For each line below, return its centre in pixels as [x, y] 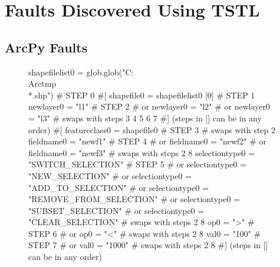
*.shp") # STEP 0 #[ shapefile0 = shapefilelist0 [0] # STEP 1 [142, 95]
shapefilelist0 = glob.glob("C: [81, 72]
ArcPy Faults [46, 47]
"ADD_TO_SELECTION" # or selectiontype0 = [118, 187]
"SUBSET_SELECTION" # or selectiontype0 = [116, 210]
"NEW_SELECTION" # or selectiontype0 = [110, 175]
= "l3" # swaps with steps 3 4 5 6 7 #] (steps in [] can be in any [145, 118]
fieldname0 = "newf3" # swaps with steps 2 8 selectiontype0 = [142, 152]
